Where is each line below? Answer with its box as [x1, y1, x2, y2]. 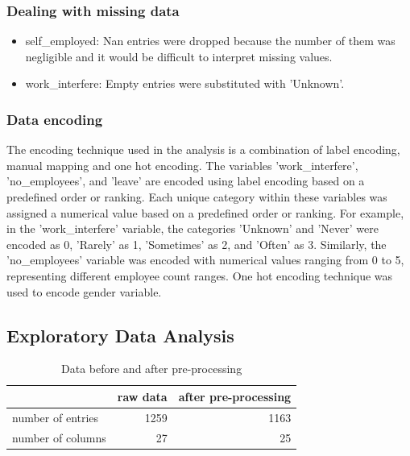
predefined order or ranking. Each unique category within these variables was [6, 189, 387, 205]
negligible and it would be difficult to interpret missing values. [25, 48, 333, 64]
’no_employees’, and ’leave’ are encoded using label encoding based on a [6, 172, 365, 189]
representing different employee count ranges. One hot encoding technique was [6, 267, 393, 284]
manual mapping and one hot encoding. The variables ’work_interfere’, [6, 156, 358, 173]
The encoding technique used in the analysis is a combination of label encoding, [6, 141, 400, 158]
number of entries [12, 408, 99, 425]
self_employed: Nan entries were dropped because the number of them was [25, 32, 396, 49]
